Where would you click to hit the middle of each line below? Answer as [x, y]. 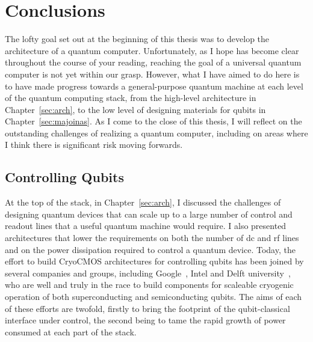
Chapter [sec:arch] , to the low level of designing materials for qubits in [135, 109]
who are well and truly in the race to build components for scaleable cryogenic [149, 285]
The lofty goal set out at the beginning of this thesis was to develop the [137, 39]
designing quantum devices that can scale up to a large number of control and [149, 214]
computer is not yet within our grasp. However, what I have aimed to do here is [152, 74]
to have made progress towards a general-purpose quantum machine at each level [154, 86]
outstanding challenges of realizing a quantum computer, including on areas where [156, 133]
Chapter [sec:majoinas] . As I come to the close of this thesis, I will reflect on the [153, 121]
